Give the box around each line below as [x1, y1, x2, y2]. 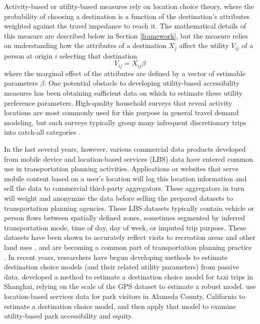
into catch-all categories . [4, 127, 81, 137]
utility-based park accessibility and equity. [4, 310, 133, 321]
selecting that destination [59, 50, 137, 61]
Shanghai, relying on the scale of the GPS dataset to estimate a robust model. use [4, 281, 256, 291]
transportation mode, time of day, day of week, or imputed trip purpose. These [4, 222, 246, 232]
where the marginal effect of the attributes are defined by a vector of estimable [4, 68, 245, 78]
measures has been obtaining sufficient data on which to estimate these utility [4, 88, 242, 98]
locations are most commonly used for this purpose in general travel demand [4, 107, 239, 118]
